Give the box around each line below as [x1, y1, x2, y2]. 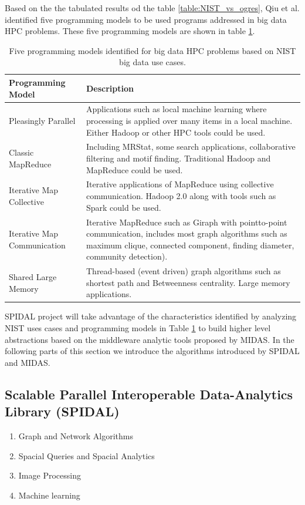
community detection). [86, 250, 168, 262]
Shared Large [9, 270, 57, 282]
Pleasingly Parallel [9, 115, 76, 126]
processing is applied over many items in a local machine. [86, 115, 293, 126]
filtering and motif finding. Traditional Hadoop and [86, 152, 271, 164]
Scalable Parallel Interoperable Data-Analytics [5, 385, 293, 403]
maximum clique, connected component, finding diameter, [86, 238, 294, 251]
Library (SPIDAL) [5, 402, 120, 420]
